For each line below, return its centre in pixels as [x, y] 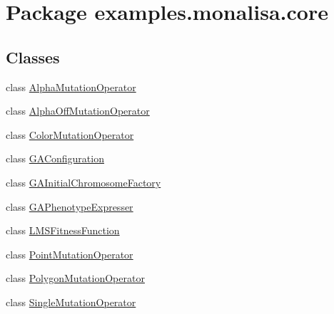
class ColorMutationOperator [70, 134]
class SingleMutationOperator [71, 302]
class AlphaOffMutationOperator [78, 111]
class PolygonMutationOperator [75, 278]
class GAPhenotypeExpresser [70, 206]
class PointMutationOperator [70, 254]
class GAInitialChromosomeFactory [83, 182]
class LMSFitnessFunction [63, 230]
